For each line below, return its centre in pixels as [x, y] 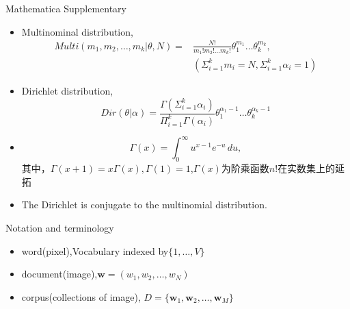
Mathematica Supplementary [66, 8]
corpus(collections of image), [81, 296]
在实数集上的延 [311, 168]
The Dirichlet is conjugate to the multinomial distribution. [144, 205]
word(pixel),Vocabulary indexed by [95, 250]
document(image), [59, 274]
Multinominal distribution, [77, 31]
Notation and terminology [60, 228]
